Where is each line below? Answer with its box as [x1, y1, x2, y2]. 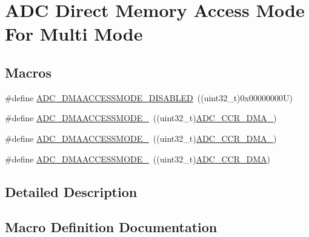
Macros [5, 62, 51, 81]
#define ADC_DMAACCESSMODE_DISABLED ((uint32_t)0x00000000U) [5, 91, 293, 104]
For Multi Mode [5, 21, 143, 46]
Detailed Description [5, 182, 138, 201]
